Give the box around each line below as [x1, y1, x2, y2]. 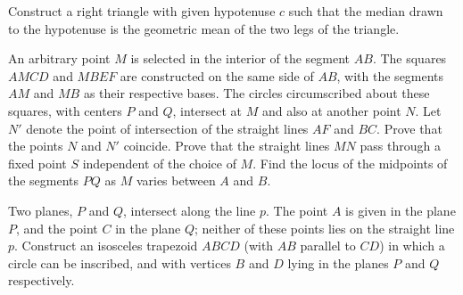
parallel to [300, 236, 356, 255]
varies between [136, 171, 216, 190]
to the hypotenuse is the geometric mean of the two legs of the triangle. [8, 19, 400, 37]
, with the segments [336, 66, 444, 85]
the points [8, 136, 63, 155]
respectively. [8, 271, 75, 290]
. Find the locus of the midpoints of [252, 153, 448, 172]
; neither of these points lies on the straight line [194, 218, 455, 237]
